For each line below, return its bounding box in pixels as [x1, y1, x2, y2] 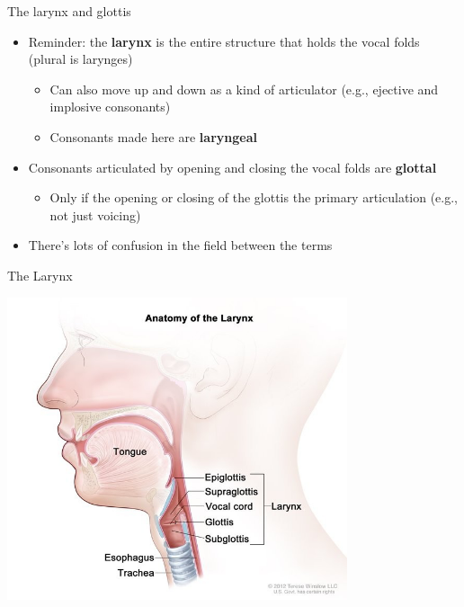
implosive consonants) [49, 97, 171, 116]
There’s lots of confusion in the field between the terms [28, 236, 333, 254]
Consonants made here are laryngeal [49, 127, 257, 146]
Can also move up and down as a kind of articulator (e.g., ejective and [49, 79, 439, 98]
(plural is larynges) [28, 49, 133, 68]
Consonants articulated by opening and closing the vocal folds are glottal [28, 157, 437, 176]
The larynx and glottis [7, 2, 131, 20]
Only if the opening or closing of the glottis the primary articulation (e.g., [49, 188, 459, 207]
